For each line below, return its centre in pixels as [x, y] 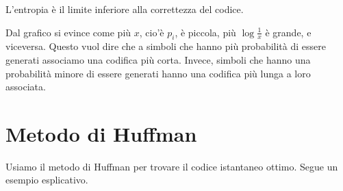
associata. [26, 87]
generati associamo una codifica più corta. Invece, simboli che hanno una [158, 59]
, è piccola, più [205, 32]
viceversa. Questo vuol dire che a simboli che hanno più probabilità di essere [166, 46]
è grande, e [288, 32]
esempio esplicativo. [47, 180]
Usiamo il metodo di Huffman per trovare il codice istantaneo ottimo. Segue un [172, 166]
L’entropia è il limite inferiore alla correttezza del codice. [125, 9]
